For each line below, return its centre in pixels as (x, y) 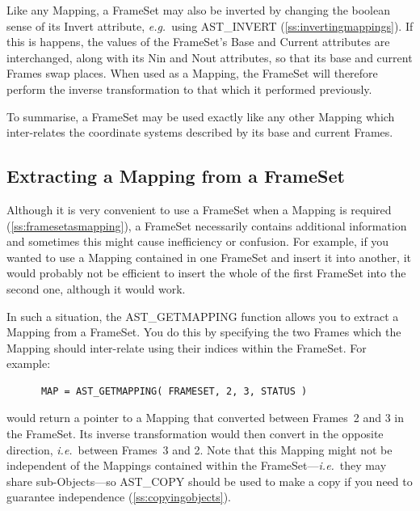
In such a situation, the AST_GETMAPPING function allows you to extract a (203, 316)
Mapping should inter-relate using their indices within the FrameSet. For (187, 347)
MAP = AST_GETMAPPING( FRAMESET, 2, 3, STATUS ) (174, 391)
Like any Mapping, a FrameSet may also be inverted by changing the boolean (199, 10)
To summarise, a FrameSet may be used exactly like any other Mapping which (201, 116)
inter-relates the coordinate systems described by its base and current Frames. (200, 132)
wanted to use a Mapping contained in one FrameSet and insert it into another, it (209, 257)
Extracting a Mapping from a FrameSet (176, 176)
